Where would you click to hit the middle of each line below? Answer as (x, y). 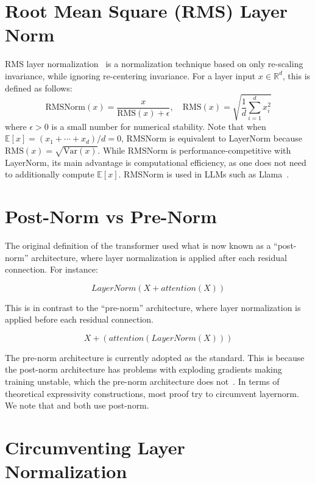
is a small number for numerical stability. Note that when (159, 126)
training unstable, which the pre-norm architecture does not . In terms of (142, 381)
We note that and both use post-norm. (77, 405)
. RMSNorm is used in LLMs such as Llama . (204, 174)
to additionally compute (50, 174)
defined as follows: (39, 88)
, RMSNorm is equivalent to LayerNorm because (212, 138)
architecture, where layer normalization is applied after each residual (159, 257)
